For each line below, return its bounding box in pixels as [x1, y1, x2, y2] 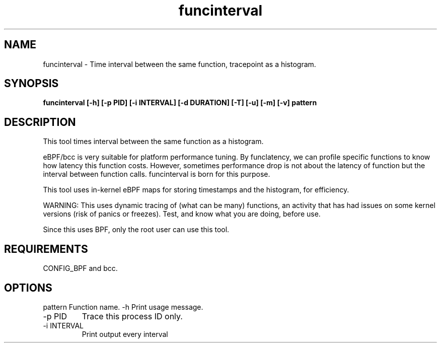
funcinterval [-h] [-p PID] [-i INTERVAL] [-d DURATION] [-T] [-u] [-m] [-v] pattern [43, 98, 317, 107]
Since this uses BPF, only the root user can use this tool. [43, 225, 230, 234]
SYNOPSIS [4, 77, 59, 90]
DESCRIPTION [4, 115, 76, 128]
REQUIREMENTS [4, 242, 88, 255]
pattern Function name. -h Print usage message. [43, 302, 203, 311]
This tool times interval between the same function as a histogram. [43, 137, 264, 146]
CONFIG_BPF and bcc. [43, 264, 118, 273]
